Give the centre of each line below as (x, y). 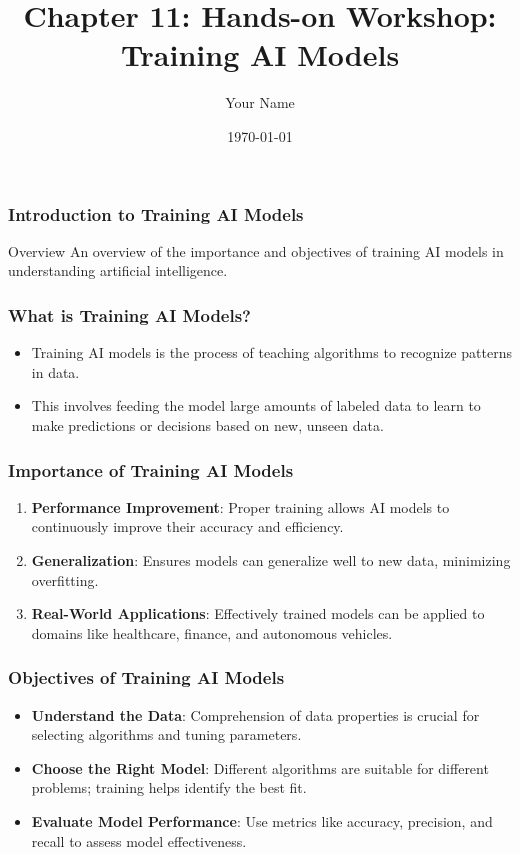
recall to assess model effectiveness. (139, 840)
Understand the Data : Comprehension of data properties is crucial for (255, 714)
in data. (55, 371)
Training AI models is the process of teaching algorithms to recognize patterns (271, 352)
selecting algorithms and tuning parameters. (166, 734)
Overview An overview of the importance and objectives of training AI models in (256, 250)
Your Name (260, 102)
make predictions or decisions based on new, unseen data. (207, 424)
